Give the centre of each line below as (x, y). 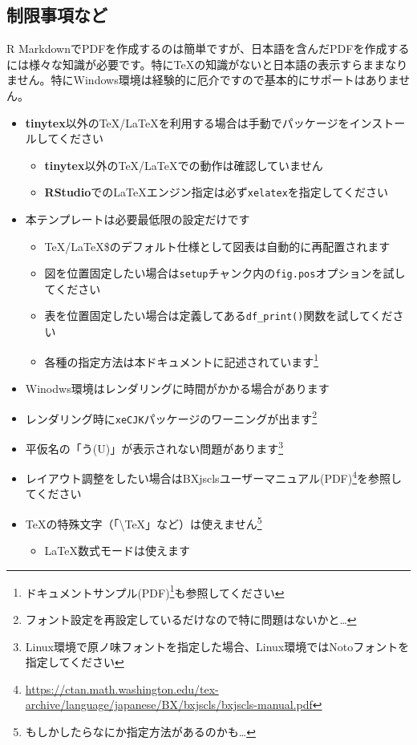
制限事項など (57, 15)
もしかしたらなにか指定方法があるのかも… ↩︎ (140, 732)
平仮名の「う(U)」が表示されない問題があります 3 (154, 447)
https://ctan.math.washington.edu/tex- (122, 688)
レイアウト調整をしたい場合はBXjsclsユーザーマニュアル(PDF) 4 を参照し (214, 477)
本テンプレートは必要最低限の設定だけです (138, 219)
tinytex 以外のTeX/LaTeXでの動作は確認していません (184, 165)
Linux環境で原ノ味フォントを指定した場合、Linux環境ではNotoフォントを (217, 646)
